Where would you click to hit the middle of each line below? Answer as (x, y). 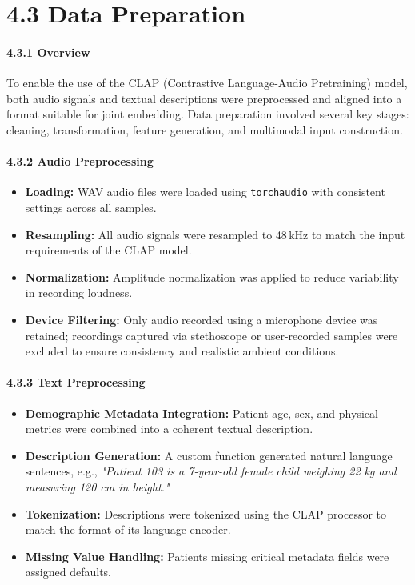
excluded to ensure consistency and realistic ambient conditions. (182, 351)
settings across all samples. (91, 207)
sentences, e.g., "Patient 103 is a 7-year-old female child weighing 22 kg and (211, 471)
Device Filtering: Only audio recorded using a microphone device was (202, 319)
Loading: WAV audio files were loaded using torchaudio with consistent (205, 192)
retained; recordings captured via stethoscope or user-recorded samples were (211, 335)
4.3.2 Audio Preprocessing (80, 161)
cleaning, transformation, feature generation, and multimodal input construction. (205, 129)
